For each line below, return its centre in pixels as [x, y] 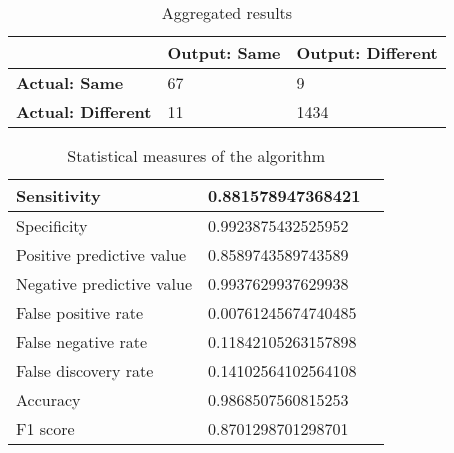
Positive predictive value [101, 254]
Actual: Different [84, 111]
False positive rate [80, 312]
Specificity [52, 225]
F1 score [45, 428]
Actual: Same [70, 82]
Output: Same [224, 52]
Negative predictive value [104, 283]
